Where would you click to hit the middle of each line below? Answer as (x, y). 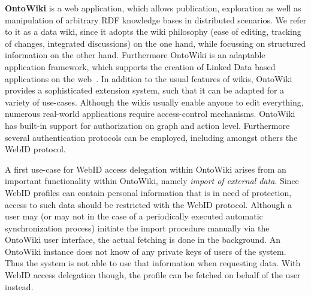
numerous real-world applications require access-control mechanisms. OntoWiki (150, 114)
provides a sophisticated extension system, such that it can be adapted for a (145, 90)
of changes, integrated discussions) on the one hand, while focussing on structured (155, 43)
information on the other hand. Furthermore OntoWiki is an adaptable (135, 55)
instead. (19, 286)
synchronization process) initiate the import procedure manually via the (137, 228)
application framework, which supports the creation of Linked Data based (140, 66)
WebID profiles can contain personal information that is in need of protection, (148, 192)
